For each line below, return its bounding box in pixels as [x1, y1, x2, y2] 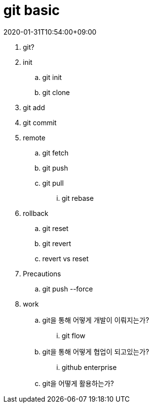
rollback [23, 209, 49, 217]
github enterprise [62, 363, 117, 371]
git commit [23, 118, 57, 127]
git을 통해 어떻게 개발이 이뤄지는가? [42, 315, 149, 324]
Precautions [23, 269, 61, 278]
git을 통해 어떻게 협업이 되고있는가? [42, 347, 149, 356]
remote [23, 133, 46, 142]
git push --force [42, 284, 93, 293]
